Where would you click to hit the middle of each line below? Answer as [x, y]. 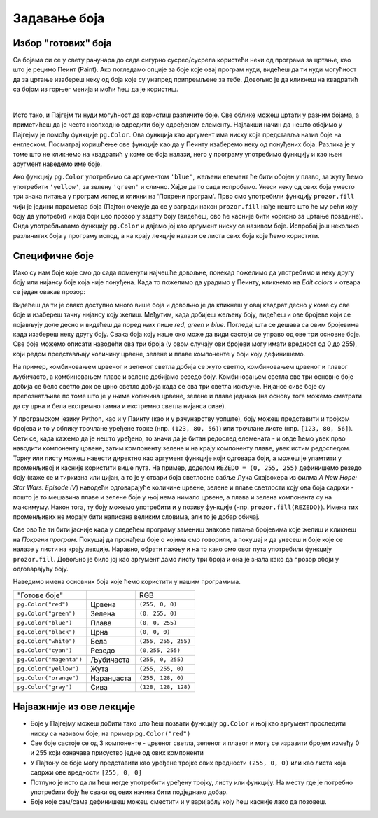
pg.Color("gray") [45, 687]
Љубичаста [110, 660]
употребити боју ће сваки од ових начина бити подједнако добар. [129, 792]
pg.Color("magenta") [50, 659]
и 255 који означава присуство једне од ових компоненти [117, 753]
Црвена [103, 604]
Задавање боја [59, 18]
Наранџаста [111, 678]
